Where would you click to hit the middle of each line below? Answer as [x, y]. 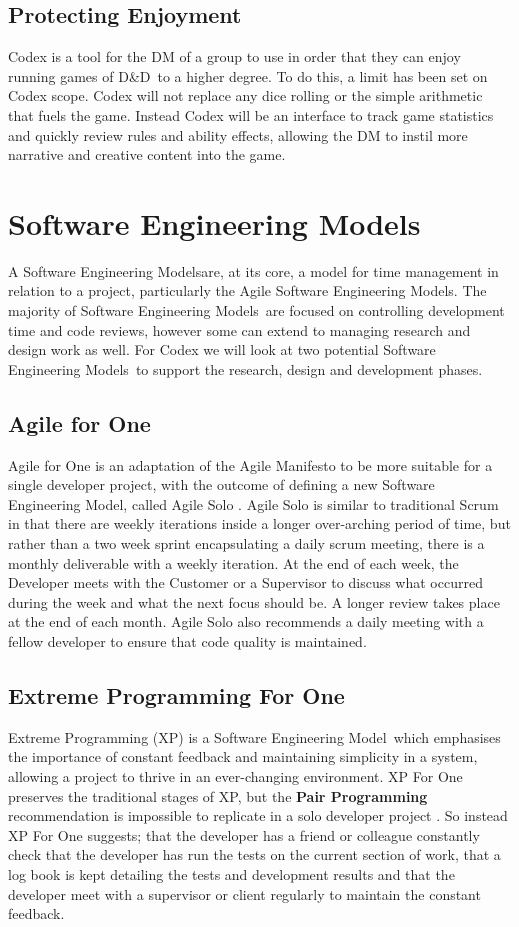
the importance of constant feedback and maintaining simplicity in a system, [243, 756]
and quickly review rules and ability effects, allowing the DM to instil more [238, 134]
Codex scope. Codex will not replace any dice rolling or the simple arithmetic [245, 95]
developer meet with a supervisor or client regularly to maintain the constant [244, 893]
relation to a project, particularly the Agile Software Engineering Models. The [247, 290]
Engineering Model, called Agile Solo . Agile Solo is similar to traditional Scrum [253, 503]
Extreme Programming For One [176, 694]
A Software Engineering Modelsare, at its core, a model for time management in [253, 270]
